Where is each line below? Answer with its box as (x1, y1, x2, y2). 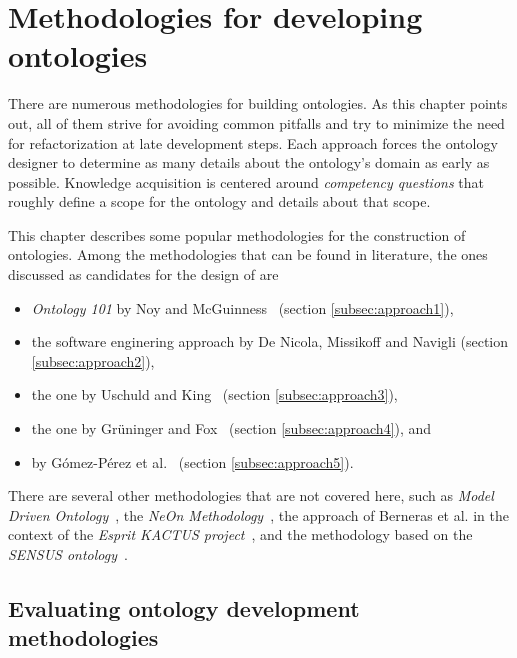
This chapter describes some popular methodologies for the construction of (8, 224, 466, 245)
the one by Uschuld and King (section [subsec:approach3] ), (31, 384, 398, 405)
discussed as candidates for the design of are (8, 264, 279, 285)
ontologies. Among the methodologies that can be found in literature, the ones (8, 244, 488, 265)
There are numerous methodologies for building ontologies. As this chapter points (8, 93, 508, 114)
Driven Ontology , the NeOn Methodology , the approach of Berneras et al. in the (8, 504, 509, 525)
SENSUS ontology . (8, 544, 128, 564)
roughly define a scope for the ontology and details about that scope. (8, 191, 431, 212)
